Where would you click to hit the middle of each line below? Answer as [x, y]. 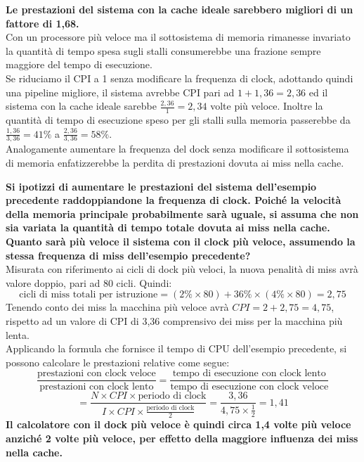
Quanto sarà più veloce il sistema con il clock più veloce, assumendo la [181, 241]
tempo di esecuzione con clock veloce [249, 387]
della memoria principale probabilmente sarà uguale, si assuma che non [182, 213]
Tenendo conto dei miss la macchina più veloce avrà [117, 307]
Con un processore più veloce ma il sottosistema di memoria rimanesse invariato [178, 37]
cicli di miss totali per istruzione [89, 295]
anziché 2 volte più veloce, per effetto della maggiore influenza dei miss [182, 438]
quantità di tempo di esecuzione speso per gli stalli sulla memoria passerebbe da [178, 119]
